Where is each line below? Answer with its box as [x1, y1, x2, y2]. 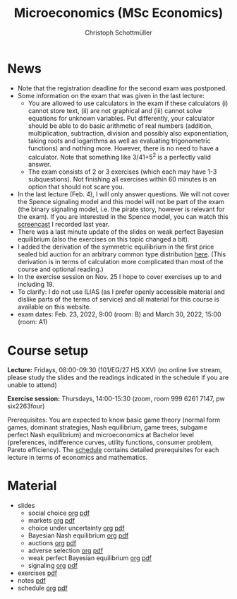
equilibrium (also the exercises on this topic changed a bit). [17, 235, 190, 244]
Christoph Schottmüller [85, 28, 152, 37]
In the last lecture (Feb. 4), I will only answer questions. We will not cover [17, 190, 230, 198]
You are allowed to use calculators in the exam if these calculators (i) [28, 99, 229, 107]
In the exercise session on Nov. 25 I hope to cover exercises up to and [17, 273, 222, 281]
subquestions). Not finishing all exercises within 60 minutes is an [28, 175, 217, 184]
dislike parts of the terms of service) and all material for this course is [17, 295, 220, 304]
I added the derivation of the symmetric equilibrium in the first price [17, 242, 214, 251]
